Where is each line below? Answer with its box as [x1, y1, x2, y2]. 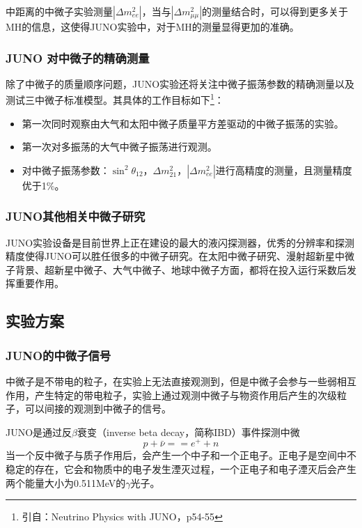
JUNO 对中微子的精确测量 [6, 49, 150, 66]
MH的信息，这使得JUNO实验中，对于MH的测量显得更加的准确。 [6, 20, 299, 33]
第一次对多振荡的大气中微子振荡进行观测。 [22, 139, 217, 154]
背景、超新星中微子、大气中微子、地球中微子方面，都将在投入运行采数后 [15, 262, 347, 277]
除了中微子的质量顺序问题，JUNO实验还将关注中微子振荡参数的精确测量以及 [6, 76, 355, 91]
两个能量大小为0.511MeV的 [6, 475, 126, 490]
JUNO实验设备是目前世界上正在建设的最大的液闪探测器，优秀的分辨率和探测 [6, 235, 355, 249]
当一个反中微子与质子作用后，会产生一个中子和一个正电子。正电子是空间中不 [6, 448, 356, 463]
